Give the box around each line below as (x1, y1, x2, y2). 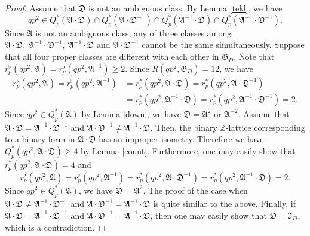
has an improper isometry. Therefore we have (99, 133, 264, 145)
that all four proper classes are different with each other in (5, 50, 219, 63)
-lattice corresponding (225, 121, 305, 133)
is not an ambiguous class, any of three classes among (35, 26, 232, 39)
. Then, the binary (150, 121, 217, 133)
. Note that (234, 50, 275, 63)
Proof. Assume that (5, 2, 76, 14)
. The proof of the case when (143, 183, 248, 196)
